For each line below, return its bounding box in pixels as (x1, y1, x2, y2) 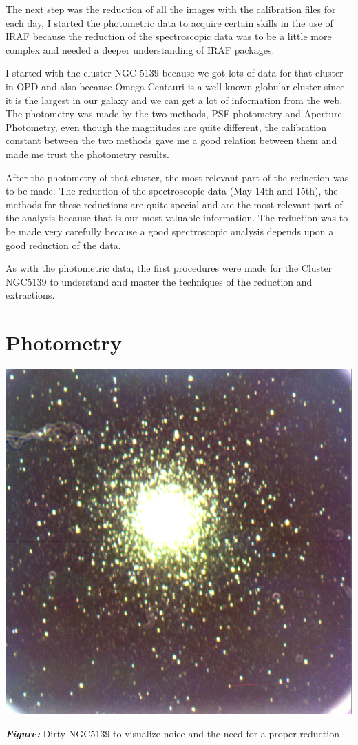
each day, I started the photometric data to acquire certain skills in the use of (6, 15, 333, 30)
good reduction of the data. (6, 237, 121, 252)
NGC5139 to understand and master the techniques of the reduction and (6, 274, 313, 288)
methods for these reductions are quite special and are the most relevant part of (6, 197, 343, 211)
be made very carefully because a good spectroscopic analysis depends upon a (6, 223, 334, 238)
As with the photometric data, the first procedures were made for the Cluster (6, 261, 333, 275)
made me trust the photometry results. (6, 146, 169, 161)
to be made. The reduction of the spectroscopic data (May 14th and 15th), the (6, 183, 338, 198)
